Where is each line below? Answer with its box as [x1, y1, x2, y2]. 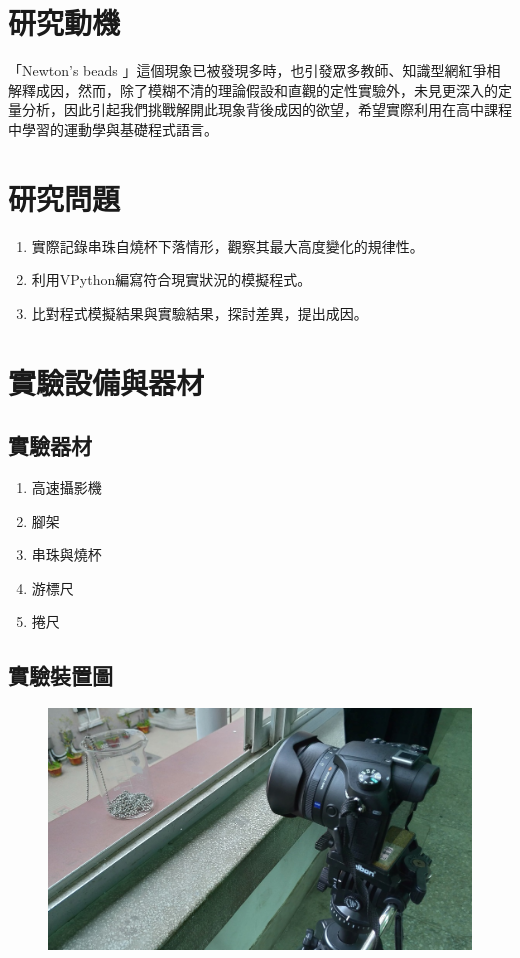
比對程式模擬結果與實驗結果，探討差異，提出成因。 [31, 302, 368, 323]
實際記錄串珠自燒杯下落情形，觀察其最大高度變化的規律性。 [31, 235, 424, 256]
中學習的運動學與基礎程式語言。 [8, 118, 218, 139]
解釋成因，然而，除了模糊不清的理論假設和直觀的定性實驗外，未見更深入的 [8, 79, 498, 100]
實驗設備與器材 [8, 361, 205, 402]
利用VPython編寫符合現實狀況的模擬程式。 [31, 269, 312, 290]
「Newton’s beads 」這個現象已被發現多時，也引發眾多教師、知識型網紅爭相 [8, 60, 501, 81]
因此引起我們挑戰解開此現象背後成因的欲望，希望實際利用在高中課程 [63, 99, 512, 120]
